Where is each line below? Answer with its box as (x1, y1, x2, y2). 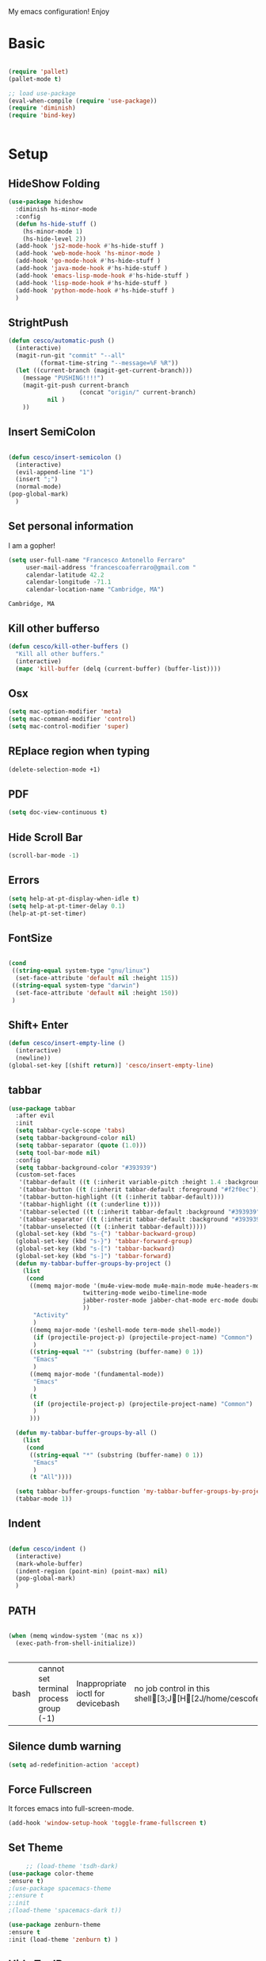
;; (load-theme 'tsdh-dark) (25, 1862, 119, 1870)
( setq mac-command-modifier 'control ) (8, 715, 136, 724)
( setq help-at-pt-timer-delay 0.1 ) (8, 901, 126, 910)
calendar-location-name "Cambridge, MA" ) (25, 585, 165, 594)
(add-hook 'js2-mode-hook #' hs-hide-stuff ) (15, 242, 165, 250)
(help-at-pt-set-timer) (8, 909, 87, 917)
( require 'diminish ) (8, 104, 77, 112)
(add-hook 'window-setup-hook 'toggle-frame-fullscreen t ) (8, 1819, 207, 1828)
